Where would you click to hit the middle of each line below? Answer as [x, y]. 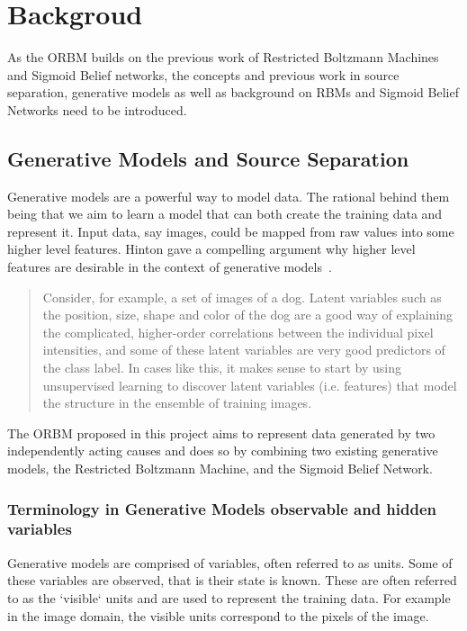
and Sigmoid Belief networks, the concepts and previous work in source [203, 74]
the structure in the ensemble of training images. [177, 403]
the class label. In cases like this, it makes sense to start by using [222, 368]
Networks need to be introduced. [97, 109]
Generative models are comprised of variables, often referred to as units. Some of [230, 562]
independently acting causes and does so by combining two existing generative [223, 451]
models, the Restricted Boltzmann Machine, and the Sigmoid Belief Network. [220, 469]
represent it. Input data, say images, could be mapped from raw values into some [231, 231]
